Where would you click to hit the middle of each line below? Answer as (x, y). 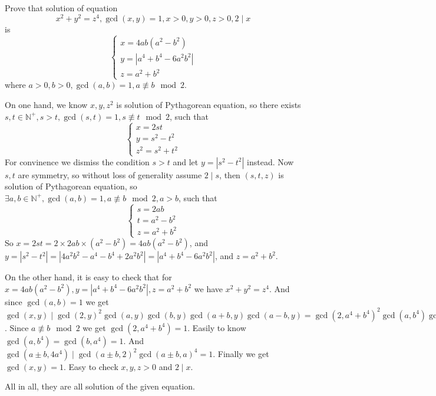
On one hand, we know (46, 104)
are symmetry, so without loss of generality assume (110, 174)
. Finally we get (241, 353)
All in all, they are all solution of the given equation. (100, 386)
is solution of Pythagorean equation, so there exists (209, 104)
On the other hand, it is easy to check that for (88, 277)
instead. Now (270, 161)
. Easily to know (217, 327)
